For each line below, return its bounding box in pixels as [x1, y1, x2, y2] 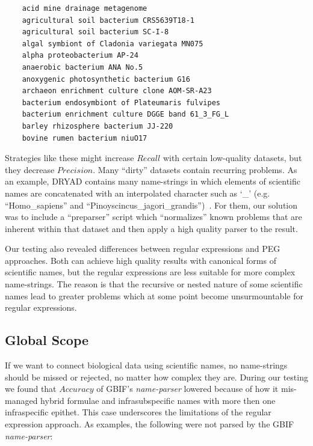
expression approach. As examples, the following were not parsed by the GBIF [5, 418, 294, 430]
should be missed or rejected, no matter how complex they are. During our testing [5, 370, 308, 383]
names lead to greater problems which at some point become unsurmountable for [5, 289, 303, 302]
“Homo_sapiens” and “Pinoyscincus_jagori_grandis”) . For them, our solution [5, 198, 297, 211]
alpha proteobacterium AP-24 [22, 51, 138, 60]
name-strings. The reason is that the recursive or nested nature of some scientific [5, 278, 303, 290]
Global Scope [5, 331, 89, 349]
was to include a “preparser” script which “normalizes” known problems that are [5, 210, 302, 223]
